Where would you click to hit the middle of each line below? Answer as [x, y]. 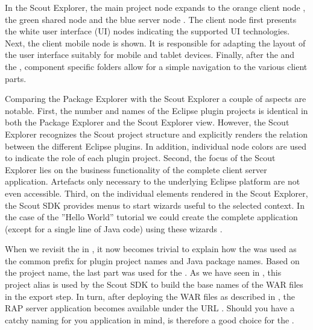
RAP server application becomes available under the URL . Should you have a [150, 308]
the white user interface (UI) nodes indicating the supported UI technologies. [147, 31]
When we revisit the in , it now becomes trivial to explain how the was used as [151, 249]
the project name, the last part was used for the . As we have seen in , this [143, 272]
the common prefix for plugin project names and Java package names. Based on [152, 260]
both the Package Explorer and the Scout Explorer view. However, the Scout [147, 122]
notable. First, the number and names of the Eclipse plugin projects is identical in [156, 110]
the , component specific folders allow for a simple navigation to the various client [156, 66]
